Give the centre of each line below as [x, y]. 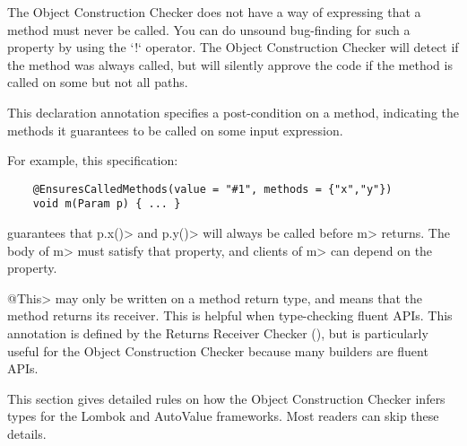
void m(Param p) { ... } [107, 204]
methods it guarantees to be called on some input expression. [175, 130]
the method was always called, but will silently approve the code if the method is [230, 64]
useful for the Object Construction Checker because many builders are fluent [218, 350]
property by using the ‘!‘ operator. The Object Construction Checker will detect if [233, 47]
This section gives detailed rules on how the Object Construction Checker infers [226, 398]
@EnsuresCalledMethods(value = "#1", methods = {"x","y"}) [212, 189]
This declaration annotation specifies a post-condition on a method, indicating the [233, 112]
